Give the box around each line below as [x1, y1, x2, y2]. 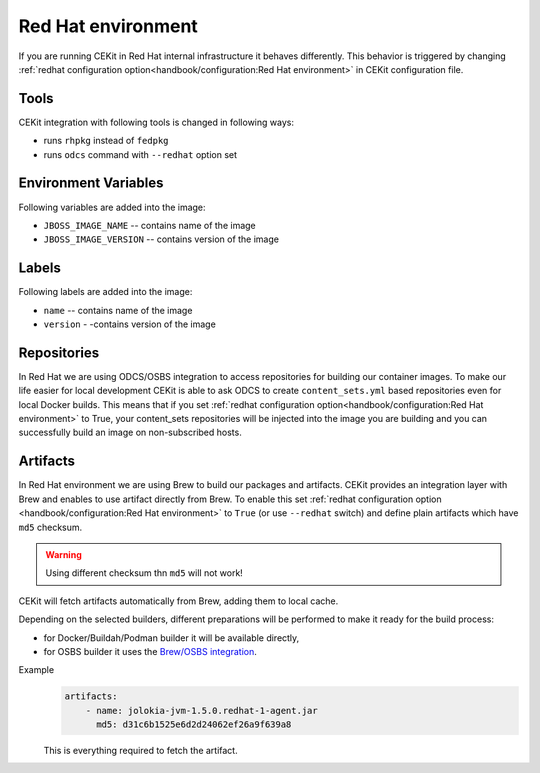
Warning [45, 548, 82, 560]
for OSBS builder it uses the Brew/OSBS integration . [43, 645, 257, 657]
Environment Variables [18, 175, 164, 192]
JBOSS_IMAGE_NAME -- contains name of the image [43, 219, 257, 231]
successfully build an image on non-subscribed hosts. [18, 426, 242, 439]
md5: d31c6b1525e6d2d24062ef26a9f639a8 [96, 719, 292, 730]
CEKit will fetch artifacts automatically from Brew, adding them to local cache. [18, 595, 339, 607]
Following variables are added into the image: [18, 201, 206, 213]
